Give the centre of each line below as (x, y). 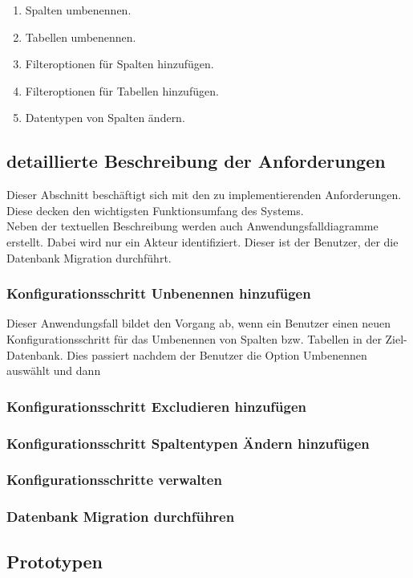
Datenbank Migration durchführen (121, 517)
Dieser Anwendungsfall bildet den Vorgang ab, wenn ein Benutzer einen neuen (199, 323)
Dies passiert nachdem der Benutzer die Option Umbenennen (217, 354)
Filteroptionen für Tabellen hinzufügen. (122, 90)
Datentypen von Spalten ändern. (105, 118)
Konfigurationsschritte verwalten (114, 480)
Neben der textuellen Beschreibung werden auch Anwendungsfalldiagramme (192, 226)
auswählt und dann (54, 370)
